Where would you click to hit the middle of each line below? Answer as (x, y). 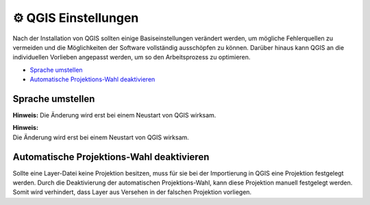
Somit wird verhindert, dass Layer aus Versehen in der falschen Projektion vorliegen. (132, 192)
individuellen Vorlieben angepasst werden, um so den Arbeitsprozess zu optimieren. (132, 57)
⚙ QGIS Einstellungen (76, 18)
